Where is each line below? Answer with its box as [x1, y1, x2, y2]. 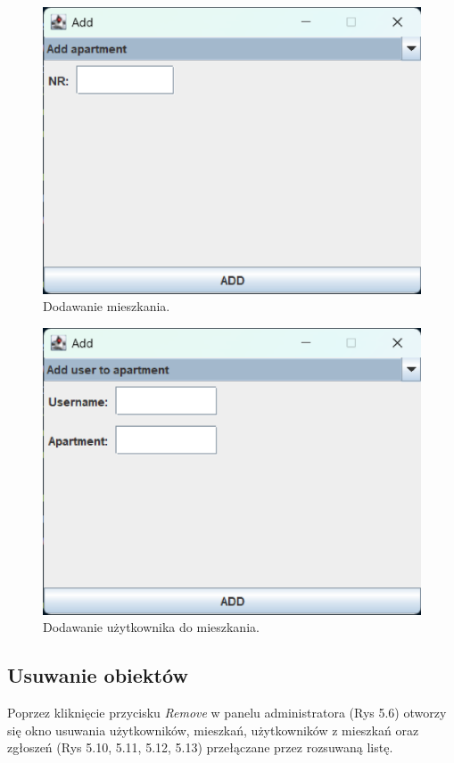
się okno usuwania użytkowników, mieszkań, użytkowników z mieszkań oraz [7, 720, 419, 739]
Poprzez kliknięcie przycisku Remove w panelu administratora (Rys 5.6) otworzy [7, 703, 447, 722]
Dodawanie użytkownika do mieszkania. [43, 618, 260, 636]
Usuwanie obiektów [7, 661, 188, 689]
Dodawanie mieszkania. [43, 297, 170, 316]
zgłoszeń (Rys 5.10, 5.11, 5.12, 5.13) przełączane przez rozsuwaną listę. [7, 738, 393, 757]
